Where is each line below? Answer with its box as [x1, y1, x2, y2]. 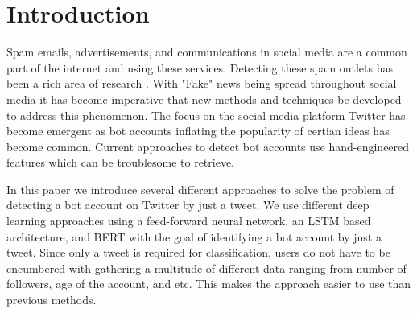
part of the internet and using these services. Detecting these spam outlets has [6, 59, 393, 76]
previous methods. [6, 291, 97, 308]
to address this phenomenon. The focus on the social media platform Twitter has [6, 106, 406, 123]
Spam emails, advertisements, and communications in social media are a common [6, 43, 407, 60]
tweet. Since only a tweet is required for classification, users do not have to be [6, 244, 390, 261]
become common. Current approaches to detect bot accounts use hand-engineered [6, 138, 410, 154]
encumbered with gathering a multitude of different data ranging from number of [6, 259, 407, 276]
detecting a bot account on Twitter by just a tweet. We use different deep [6, 196, 370, 213]
